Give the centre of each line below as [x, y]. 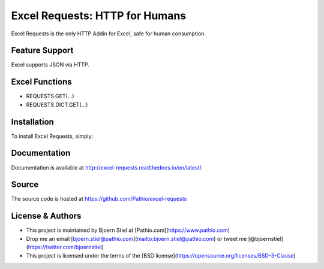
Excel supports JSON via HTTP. [50, 65]
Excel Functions [41, 82]
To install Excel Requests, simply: [52, 136]
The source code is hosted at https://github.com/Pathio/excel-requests [99, 199]
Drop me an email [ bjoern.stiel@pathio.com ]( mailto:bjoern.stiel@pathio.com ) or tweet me [136, 238]
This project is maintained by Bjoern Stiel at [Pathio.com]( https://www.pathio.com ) [128, 230]
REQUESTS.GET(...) [50, 96]
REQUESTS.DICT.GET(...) [57, 104]
